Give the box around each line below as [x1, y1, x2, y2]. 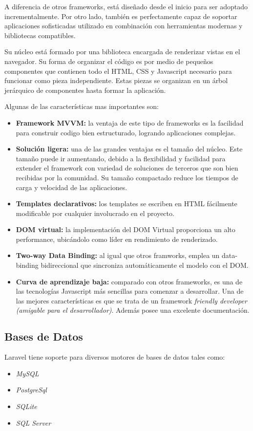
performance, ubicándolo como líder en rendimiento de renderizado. [16, 234, 218, 244]
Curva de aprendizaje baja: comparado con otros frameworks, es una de [16, 276, 243, 286]
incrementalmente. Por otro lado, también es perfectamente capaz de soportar [4, 11, 237, 21]
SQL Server [16, 417, 51, 428]
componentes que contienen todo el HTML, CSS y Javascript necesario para [4, 65, 232, 76]
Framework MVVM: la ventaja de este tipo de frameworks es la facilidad [16, 117, 244, 128]
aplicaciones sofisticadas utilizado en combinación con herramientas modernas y [4, 21, 243, 31]
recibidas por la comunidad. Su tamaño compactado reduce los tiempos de [16, 172, 238, 182]
